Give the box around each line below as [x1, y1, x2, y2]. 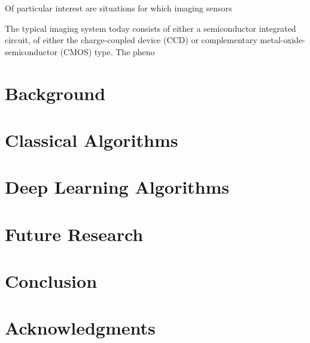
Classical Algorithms [5, 127, 178, 152]
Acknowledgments [5, 315, 156, 340]
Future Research [5, 221, 144, 246]
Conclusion [5, 269, 98, 293]
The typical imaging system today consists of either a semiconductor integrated [5, 22, 296, 34]
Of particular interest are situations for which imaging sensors [5, 2, 232, 14]
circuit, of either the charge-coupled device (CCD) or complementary [5, 34, 257, 46]
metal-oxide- [260, 34, 306, 46]
